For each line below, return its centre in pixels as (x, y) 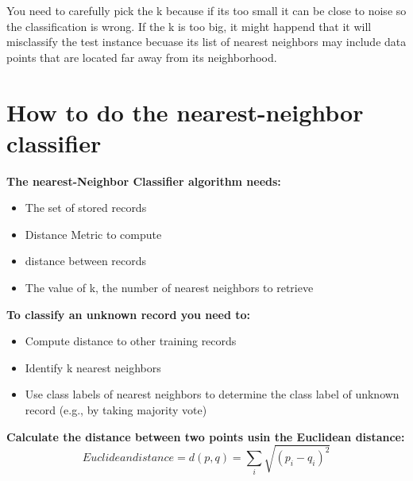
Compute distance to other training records (131, 341)
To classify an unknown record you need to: (129, 314)
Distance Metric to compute (93, 234)
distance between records (86, 261)
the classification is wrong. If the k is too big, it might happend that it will (189, 26)
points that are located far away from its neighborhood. (142, 57)
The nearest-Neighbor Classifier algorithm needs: (144, 181)
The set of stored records (86, 208)
